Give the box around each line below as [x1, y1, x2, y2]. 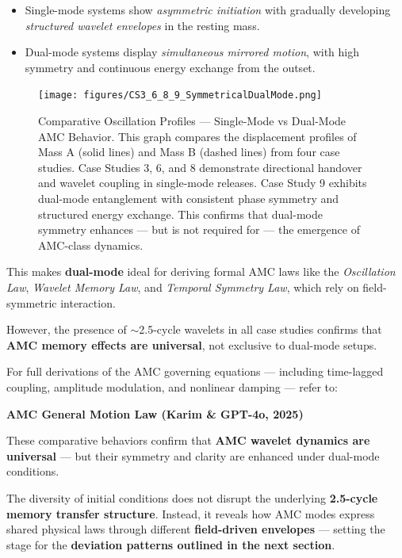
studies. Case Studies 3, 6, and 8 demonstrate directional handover [38, 159, 362, 175]
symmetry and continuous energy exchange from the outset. [25, 59, 316, 75]
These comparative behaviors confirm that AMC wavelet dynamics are [6, 432, 370, 449]
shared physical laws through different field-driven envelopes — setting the [6, 521, 385, 537]
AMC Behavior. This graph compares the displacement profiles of [38, 128, 357, 144]
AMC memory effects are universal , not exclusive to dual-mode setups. [6, 336, 377, 353]
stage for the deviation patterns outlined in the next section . [6, 536, 335, 552]
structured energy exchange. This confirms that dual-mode [38, 205, 323, 222]
